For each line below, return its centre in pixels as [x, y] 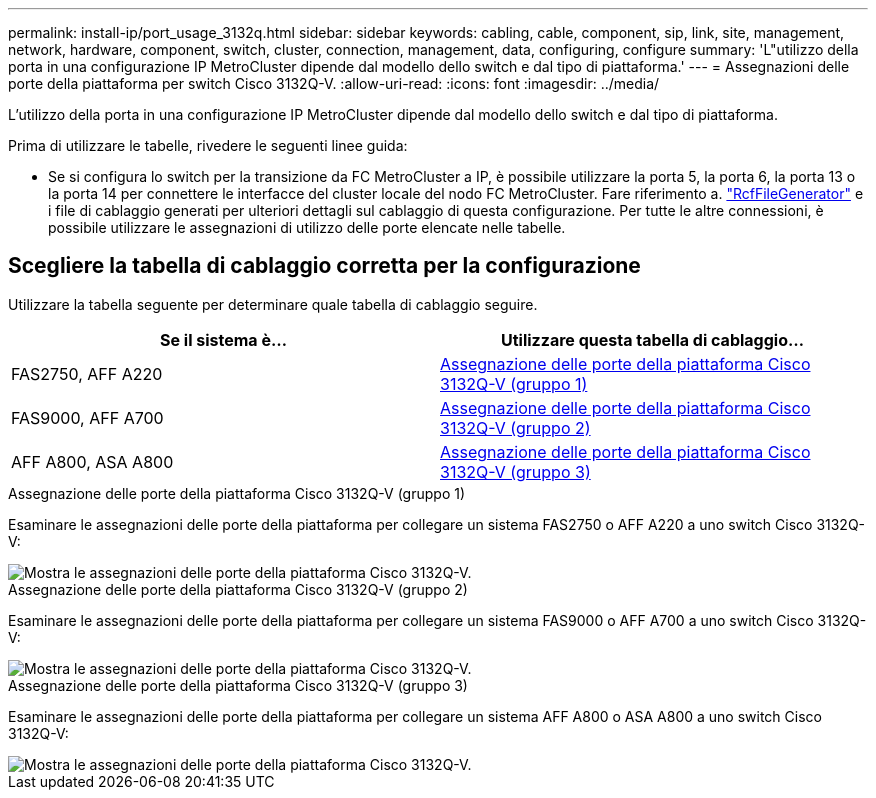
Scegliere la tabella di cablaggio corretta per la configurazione [324, 266]
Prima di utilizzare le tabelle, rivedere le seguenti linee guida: [208, 145]
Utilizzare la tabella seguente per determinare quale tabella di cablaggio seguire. [273, 304]
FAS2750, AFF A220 [87, 373]
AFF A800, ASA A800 [92, 461]
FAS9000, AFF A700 [87, 417]
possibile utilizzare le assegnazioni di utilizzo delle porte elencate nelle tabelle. [307, 227]
